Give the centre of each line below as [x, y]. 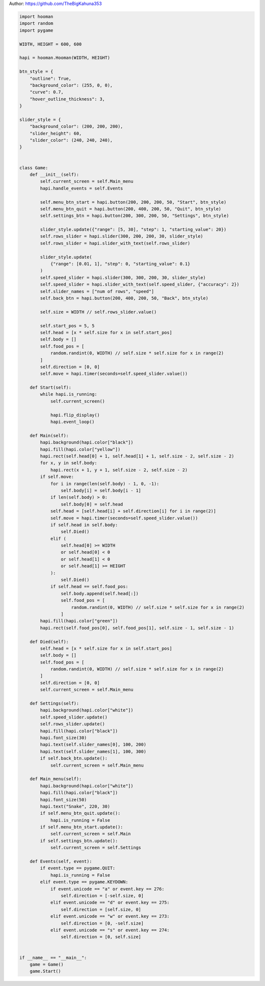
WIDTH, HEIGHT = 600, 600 [51, 44]
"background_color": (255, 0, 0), [71, 85]
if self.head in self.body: [84, 525]
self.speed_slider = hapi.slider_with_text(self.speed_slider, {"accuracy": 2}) [140, 284]
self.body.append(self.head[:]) [100, 593]
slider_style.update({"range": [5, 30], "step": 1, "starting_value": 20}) [133, 230]
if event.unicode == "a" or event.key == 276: [107, 889]
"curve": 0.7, [47, 92]
